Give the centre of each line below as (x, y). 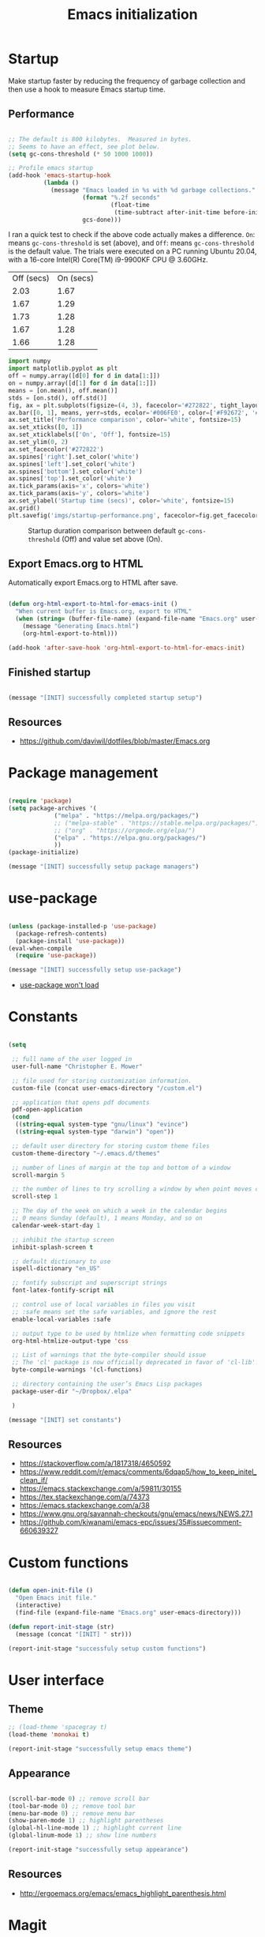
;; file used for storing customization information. (102, 1081)
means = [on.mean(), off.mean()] (63, 390)
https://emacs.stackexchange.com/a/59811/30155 (101, 1489)
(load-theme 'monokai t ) (49, 1735)
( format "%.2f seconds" (121, 197)
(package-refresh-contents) (62, 934)
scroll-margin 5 (38, 1175)
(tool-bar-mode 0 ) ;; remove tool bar (72, 1806)
